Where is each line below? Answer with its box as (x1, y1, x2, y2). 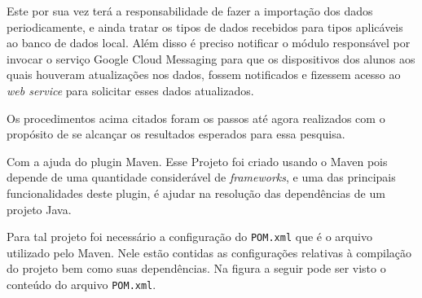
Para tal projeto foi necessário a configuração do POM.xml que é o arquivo (7, 228, 372, 245)
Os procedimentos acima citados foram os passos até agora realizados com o (7, 109, 385, 126)
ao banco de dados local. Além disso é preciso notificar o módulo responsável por (7, 34, 411, 51)
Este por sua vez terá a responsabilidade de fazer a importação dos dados (7, 2, 373, 19)
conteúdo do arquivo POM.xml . (7, 275, 156, 292)
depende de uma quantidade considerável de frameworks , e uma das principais (7, 169, 396, 186)
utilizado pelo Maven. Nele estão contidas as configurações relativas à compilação (7, 243, 412, 261)
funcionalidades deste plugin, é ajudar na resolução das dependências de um (7, 184, 385, 201)
